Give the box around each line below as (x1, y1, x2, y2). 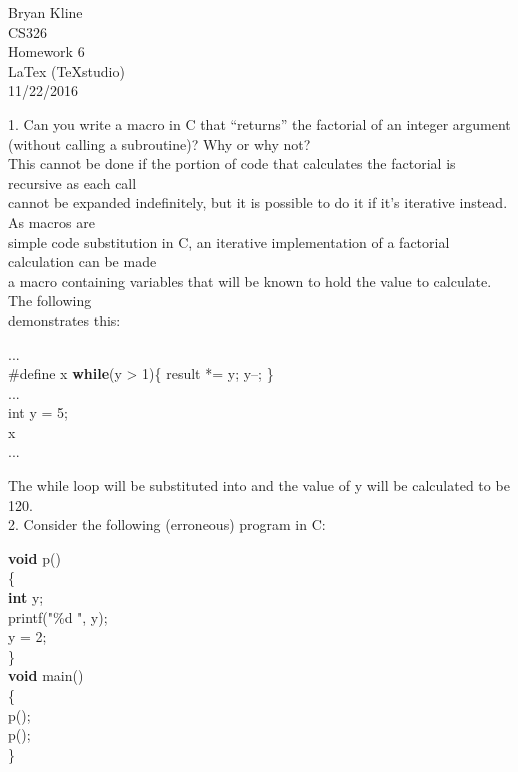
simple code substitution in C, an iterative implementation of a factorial (8, 231, 450, 252)
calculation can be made (8, 251, 157, 272)
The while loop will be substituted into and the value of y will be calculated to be (8, 475, 510, 496)
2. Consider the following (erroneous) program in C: (8, 514, 326, 535)
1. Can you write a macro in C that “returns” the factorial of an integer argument (8, 113, 511, 134)
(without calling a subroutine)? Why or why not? (8, 133, 311, 154)
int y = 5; (8, 402, 68, 423)
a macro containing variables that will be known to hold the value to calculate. (8, 270, 492, 291)
